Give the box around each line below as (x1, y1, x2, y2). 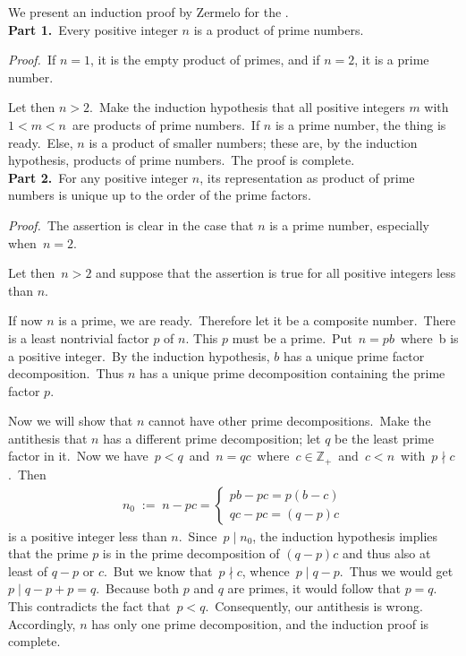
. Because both (96, 579, 180, 598)
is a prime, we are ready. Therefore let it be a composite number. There (58, 311, 456, 330)
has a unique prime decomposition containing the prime (140, 364, 445, 383)
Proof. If (8, 50, 56, 69)
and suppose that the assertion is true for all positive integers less (96, 263, 456, 282)
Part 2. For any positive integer (8, 168, 189, 186)
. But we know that (103, 561, 213, 580)
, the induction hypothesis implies (252, 526, 438, 545)
